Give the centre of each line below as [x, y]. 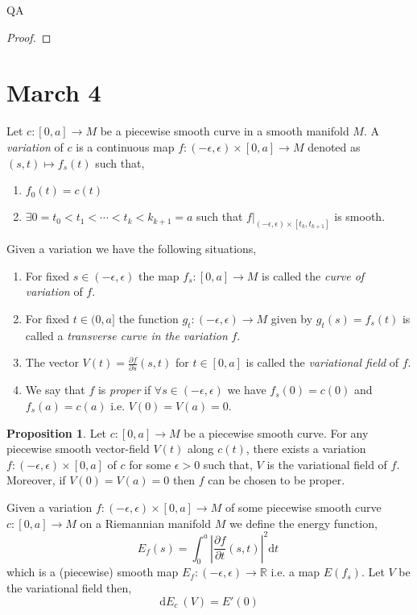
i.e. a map [295, 572]
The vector [52, 362]
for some [150, 464]
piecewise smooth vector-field [78, 449]
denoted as [334, 146]
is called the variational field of [322, 362]
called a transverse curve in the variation [126, 335]
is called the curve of [313, 275]
